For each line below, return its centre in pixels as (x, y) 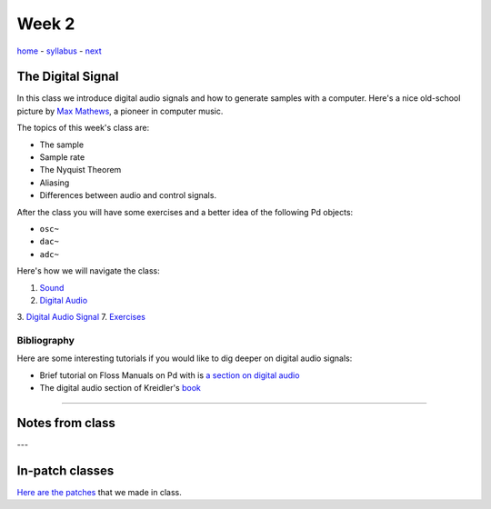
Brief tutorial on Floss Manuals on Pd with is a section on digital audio (170, 375)
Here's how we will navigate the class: (88, 271)
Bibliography (45, 341)
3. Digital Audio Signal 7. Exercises (81, 317)
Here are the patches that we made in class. (99, 493)
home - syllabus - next (59, 51)
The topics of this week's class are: (83, 128)
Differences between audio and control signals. (128, 195)
